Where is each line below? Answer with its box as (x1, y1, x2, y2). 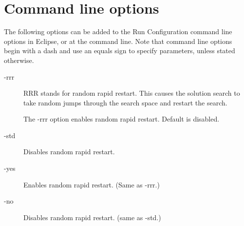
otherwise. (4, 55, 34, 65)
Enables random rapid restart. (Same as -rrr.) (23, 179, 160, 189)
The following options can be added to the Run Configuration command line (4, 26, 232, 37)
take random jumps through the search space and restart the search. (23, 97, 227, 107)
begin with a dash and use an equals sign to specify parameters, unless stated (4, 45, 235, 56)
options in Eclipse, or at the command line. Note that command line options (4, 36, 232, 46)
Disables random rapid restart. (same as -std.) (23, 212, 161, 222)
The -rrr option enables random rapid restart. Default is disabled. (23, 114, 220, 124)
